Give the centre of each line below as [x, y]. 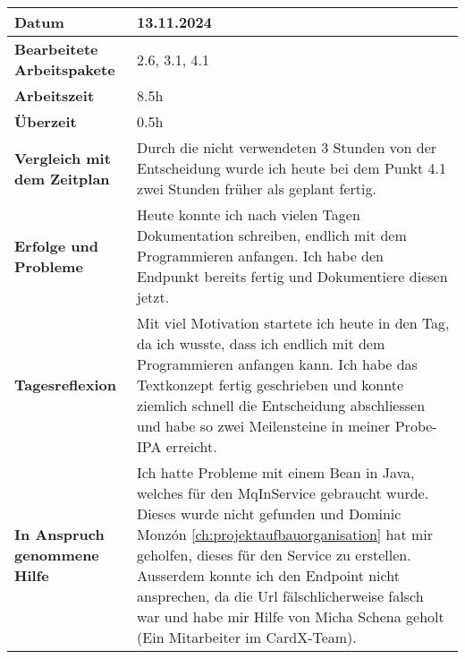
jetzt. [153, 297]
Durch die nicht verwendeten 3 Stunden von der [287, 147]
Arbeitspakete [65, 69]
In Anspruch [59, 534]
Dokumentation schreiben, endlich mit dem [272, 235]
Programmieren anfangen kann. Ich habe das [277, 364]
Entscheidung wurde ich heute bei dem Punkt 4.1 [292, 168]
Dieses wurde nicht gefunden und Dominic [269, 514]
